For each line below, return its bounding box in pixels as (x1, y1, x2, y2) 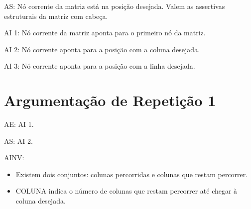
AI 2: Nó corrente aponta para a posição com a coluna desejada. (4, 44, 200, 54)
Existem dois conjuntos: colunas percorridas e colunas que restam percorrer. (15, 169, 248, 179)
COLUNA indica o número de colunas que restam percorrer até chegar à (15, 186, 238, 196)
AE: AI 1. (4, 119, 34, 129)
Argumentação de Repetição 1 (4, 90, 216, 110)
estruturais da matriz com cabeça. (4, 10, 108, 21)
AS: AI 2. (4, 135, 33, 146)
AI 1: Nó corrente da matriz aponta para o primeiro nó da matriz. (4, 27, 206, 38)
